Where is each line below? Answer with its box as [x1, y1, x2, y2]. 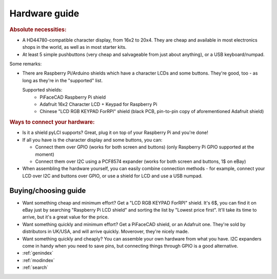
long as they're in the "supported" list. [22, 77, 103, 83]
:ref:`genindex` [22, 250, 54, 256]
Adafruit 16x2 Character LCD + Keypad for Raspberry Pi [39, 101, 157, 107]
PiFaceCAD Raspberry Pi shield [39, 94, 106, 100]
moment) [35, 151, 55, 157]
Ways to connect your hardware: [9, 119, 95, 126]
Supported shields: [22, 87, 63, 93]
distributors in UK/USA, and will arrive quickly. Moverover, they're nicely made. [22, 229, 189, 235]
